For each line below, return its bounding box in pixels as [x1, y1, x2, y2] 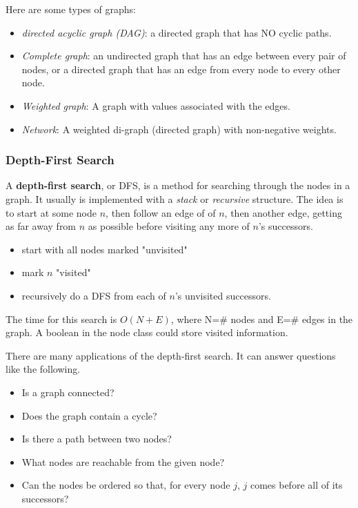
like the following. [6, 362, 81, 376]
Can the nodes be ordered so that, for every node [21, 478, 230, 492]
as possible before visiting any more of [88, 219, 250, 233]
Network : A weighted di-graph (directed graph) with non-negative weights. [21, 121, 337, 136]
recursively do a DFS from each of [21, 288, 166, 302]
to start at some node [6, 205, 97, 219]
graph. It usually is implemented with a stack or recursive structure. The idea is [6, 191, 344, 206]
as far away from [6, 219, 77, 233]
